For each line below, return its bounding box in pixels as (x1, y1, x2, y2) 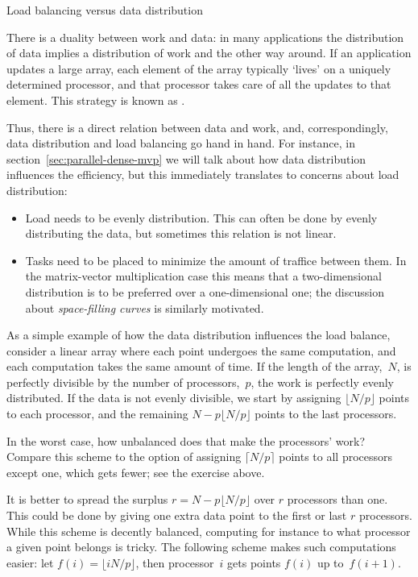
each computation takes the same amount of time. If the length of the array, (6, 358, 383, 375)
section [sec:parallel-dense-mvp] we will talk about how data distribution (6, 150, 366, 167)
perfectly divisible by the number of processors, (6, 373, 240, 390)
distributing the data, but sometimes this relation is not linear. (25, 225, 337, 242)
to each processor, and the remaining (6, 405, 188, 422)
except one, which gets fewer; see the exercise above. (6, 463, 265, 480)
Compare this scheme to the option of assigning (6, 448, 242, 465)
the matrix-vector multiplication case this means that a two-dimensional (25, 268, 382, 284)
